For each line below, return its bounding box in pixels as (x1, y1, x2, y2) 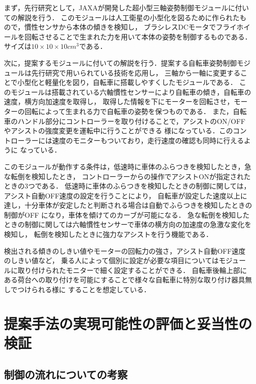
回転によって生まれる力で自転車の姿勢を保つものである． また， (24, 106, 233, 116)
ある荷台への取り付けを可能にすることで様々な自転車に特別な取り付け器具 (4, 274, 245, 285)
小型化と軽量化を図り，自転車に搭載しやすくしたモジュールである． (17, 77, 237, 87)
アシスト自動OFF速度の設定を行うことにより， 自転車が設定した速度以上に (4, 190, 248, 200)
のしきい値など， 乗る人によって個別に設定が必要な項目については (4, 255, 219, 266)
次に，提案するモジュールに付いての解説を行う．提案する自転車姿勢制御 (4, 57, 237, 68)
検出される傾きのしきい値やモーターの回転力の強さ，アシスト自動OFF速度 (4, 245, 246, 256)
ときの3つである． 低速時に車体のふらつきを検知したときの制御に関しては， (4, 181, 251, 191)
